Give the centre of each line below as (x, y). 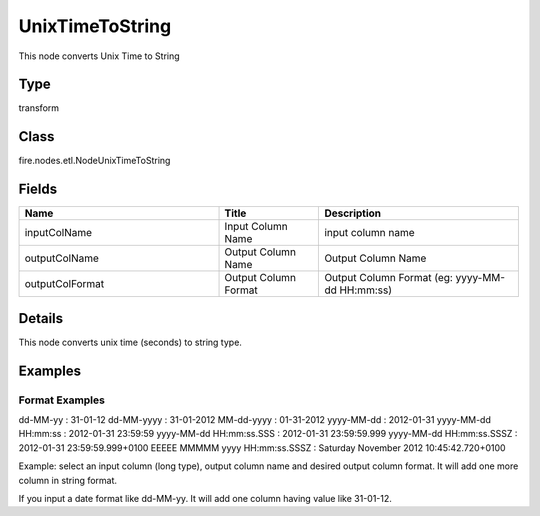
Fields (38, 189)
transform (39, 108)
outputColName (62, 258)
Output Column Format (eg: (389, 278)
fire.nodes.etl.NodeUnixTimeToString (94, 161)
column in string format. (68, 480)
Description (353, 213)
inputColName (58, 233)
